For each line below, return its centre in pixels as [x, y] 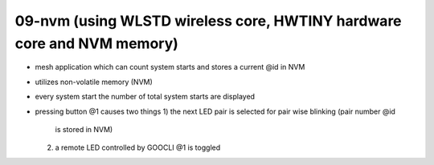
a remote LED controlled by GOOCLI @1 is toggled [138, 147]
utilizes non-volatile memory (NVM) [94, 82]
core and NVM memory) [96, 43]
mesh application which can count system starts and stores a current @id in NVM [170, 67]
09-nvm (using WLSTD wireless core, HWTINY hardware [208, 21]
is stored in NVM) [84, 129]
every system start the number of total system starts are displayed [145, 97]
